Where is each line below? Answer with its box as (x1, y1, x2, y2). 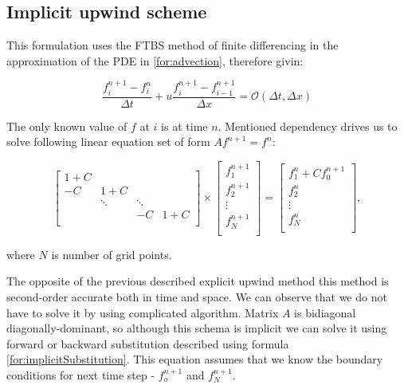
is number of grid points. (51, 246, 172, 262)
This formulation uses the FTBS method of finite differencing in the (6, 37, 339, 53)
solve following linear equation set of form (6, 133, 210, 150)
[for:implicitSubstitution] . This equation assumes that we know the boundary (6, 351, 383, 367)
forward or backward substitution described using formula (6, 335, 289, 352)
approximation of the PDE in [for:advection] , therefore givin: (6, 52, 304, 69)
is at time (161, 117, 208, 134)
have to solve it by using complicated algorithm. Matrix (6, 304, 279, 320)
